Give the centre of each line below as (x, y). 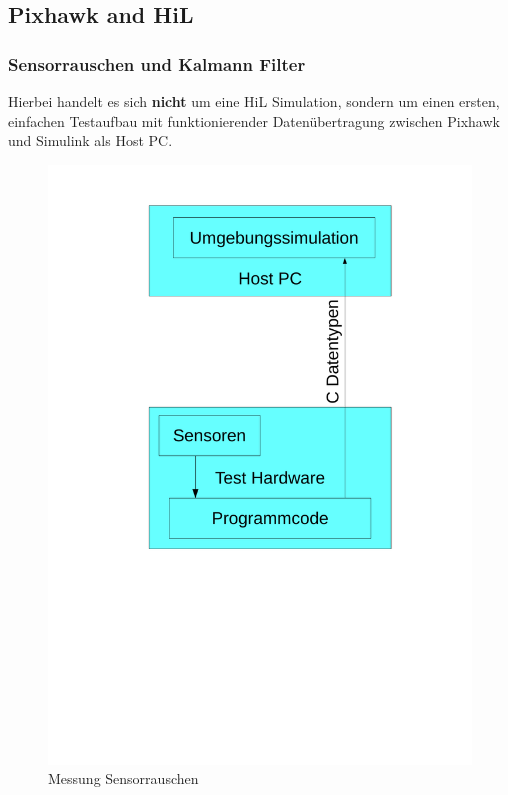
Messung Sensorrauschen (123, 778)
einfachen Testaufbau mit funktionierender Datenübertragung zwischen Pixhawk (254, 120)
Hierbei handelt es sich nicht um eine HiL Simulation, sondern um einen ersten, (254, 101)
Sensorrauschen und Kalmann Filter (157, 63)
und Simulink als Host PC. (90, 140)
